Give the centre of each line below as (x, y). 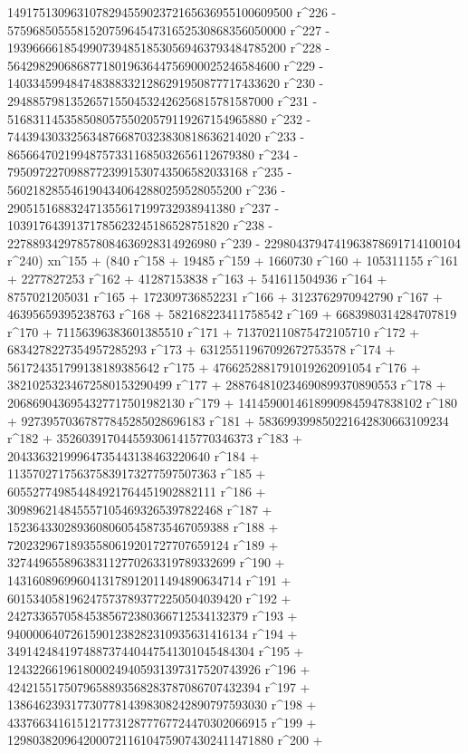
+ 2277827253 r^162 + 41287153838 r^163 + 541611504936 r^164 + (197, 278)
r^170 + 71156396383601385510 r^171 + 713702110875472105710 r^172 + (214, 331)
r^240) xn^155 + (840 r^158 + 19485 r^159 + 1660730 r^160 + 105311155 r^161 (233, 261)
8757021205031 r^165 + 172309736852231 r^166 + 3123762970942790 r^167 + (225, 296)
